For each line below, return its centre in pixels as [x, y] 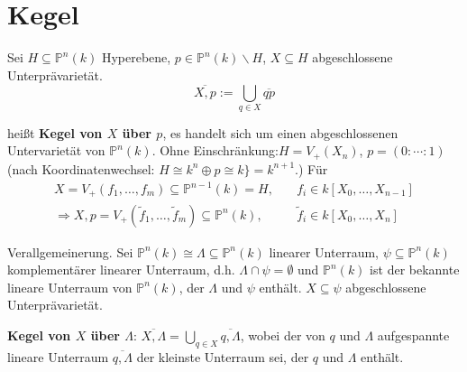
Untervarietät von [56, 150]
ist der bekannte [415, 270]
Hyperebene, [136, 57]
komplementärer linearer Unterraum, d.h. [121, 270]
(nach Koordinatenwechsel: [81, 168]
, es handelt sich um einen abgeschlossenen [280, 132]
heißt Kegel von [55, 132]
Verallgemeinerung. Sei [70, 251]
